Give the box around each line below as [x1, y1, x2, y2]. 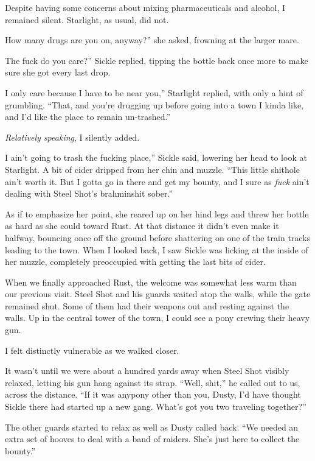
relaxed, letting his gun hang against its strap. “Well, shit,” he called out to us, [5, 376, 300, 389]
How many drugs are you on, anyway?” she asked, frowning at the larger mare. [5, 33, 299, 46]
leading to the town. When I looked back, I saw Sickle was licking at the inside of [5, 243, 308, 256]
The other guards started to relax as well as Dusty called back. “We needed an [5, 420, 299, 433]
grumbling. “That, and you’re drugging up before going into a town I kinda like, [5, 98, 304, 111]
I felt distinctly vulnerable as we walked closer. [5, 343, 179, 356]
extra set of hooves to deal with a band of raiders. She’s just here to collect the [5, 432, 300, 445]
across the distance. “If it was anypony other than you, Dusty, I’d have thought [5, 388, 301, 401]
